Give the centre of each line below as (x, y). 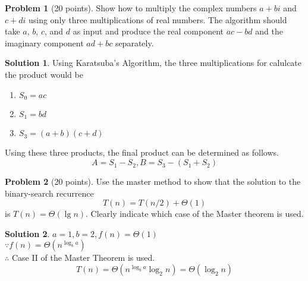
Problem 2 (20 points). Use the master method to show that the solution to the (153, 181)
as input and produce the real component (148, 31)
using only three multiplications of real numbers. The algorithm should (158, 19)
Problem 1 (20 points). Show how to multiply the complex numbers (131, 8)
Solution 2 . (27, 233)
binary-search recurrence (49, 193)
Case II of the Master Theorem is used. (83, 258)
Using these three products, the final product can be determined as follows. (142, 152)
